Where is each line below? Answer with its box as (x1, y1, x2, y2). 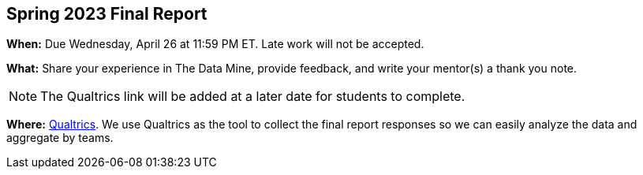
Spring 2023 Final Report (6, 4, 207, 24)
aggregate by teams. (6, 131, 114, 145)
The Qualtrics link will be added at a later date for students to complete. (40, 88, 465, 105)
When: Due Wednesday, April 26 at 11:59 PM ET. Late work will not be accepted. (6, 37, 424, 51)
